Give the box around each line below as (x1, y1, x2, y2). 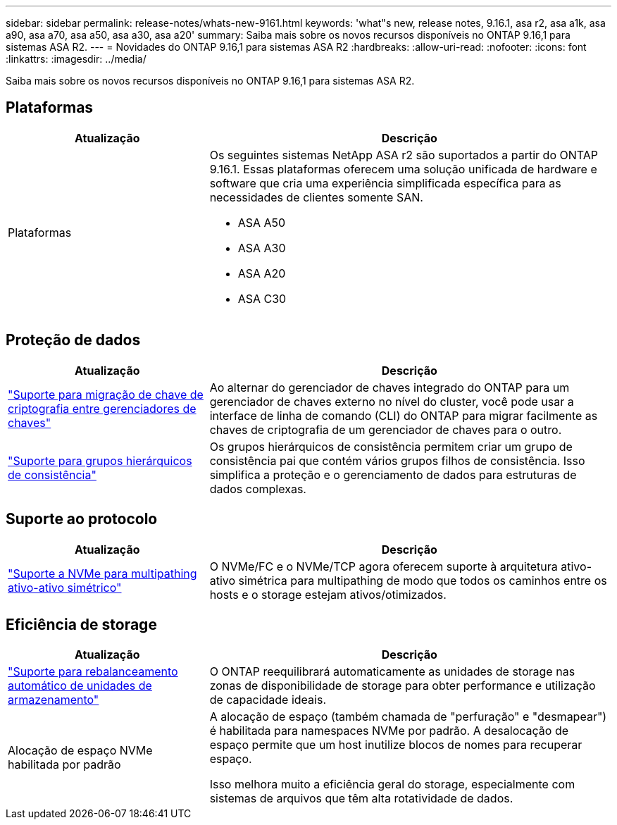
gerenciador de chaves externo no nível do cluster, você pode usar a (209, 394, 574, 409)
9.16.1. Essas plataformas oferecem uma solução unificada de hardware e (209, 161, 597, 176)
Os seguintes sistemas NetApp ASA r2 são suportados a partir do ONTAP (209, 147, 599, 162)
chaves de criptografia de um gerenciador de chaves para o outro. (209, 422, 562, 437)
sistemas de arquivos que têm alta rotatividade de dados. (209, 791, 513, 806)
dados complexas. (209, 481, 306, 496)
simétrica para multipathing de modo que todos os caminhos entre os (238, 573, 607, 588)
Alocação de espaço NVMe (8, 743, 153, 758)
